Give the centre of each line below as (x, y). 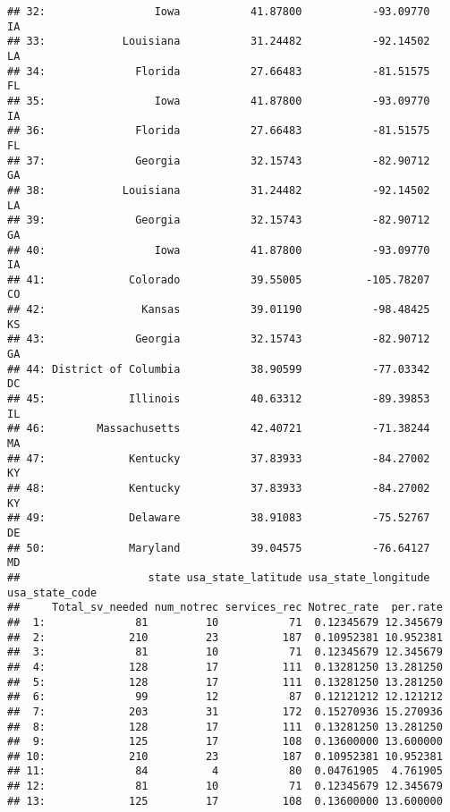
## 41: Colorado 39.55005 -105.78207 (219, 279)
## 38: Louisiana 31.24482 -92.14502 (219, 190)
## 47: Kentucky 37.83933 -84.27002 (219, 458)
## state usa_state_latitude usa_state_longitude (219, 577)
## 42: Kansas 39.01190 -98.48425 (219, 310)
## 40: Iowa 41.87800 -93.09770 (219, 250)
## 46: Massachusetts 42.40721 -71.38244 (219, 429)
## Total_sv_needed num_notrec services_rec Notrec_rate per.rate (225, 608)
